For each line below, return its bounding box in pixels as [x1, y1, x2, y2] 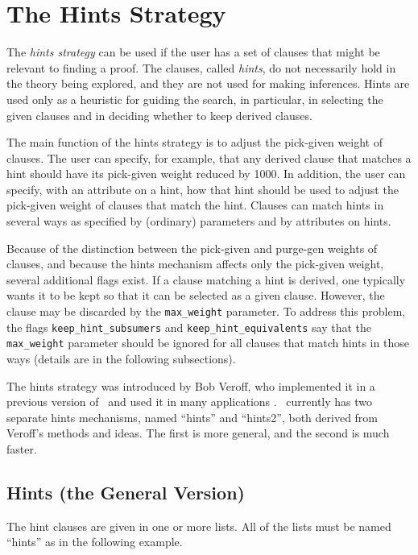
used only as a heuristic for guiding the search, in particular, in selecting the [6, 90, 383, 107]
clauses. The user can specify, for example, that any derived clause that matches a [6, 149, 412, 166]
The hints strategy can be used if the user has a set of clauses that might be [6, 43, 380, 60]
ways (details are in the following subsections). [6, 350, 236, 367]
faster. [6, 440, 37, 457]
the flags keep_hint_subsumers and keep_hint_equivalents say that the [6, 318, 371, 335]
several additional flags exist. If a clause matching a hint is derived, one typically [6, 271, 406, 288]
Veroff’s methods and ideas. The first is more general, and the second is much [6, 425, 390, 441]
